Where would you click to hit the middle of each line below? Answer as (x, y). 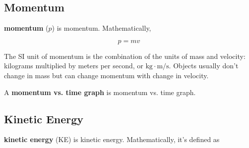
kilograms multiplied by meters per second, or (74, 66)
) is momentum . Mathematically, (101, 28)
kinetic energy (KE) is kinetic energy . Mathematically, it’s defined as (112, 139)
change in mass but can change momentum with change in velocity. (106, 75)
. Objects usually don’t (204, 66)
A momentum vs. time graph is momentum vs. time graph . (100, 92)
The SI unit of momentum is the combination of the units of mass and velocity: (125, 56)
